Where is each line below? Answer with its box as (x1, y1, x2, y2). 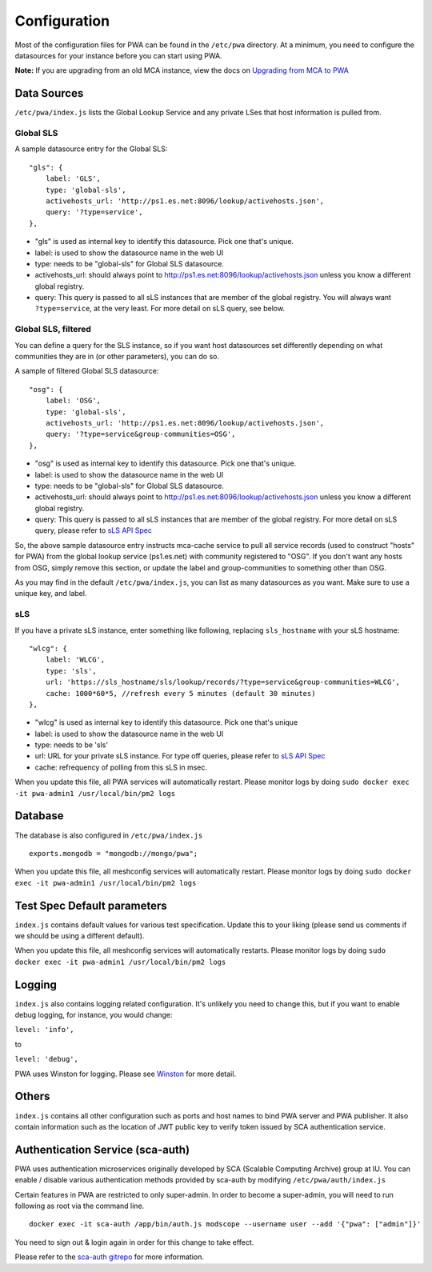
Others (14, 1090, 50, 1103)
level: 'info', (14, 1025, 75, 1034)
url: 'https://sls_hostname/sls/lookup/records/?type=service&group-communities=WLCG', (45, 678, 400, 687)
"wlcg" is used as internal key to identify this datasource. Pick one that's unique (34, 718, 298, 727)
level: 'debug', (14, 1054, 79, 1064)
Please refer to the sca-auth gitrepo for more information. (14, 1252, 204, 1262)
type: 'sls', (45, 666, 97, 675)
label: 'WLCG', (45, 655, 106, 664)
